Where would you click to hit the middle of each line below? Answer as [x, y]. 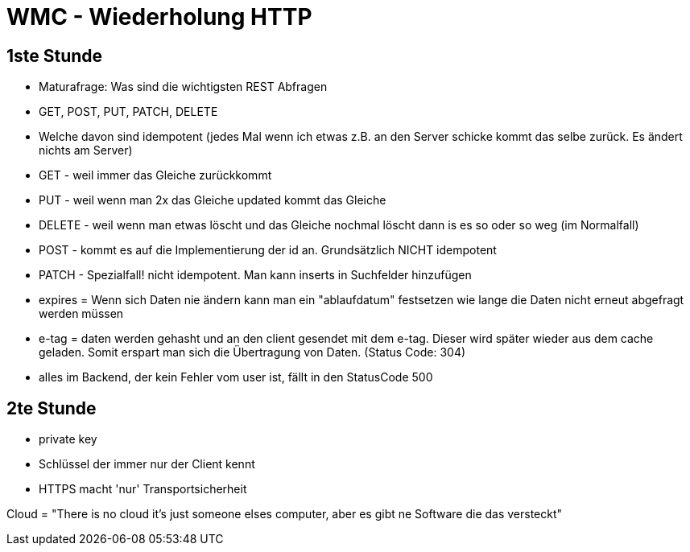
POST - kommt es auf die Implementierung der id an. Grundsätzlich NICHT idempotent [268, 250]
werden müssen [81, 314]
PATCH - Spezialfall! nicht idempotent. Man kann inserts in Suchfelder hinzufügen [255, 275]
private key [68, 439]
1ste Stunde [55, 56]
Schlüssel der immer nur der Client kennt [147, 464]
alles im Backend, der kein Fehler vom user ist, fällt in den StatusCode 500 [236, 377]
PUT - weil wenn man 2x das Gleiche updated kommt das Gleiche [213, 200]
